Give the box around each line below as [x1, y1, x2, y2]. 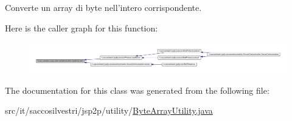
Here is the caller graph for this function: [5, 21, 158, 34]
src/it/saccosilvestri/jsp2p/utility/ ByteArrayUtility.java [5, 104, 213, 117]
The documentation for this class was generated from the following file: [5, 83, 269, 96]
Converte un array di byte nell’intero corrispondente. [5, 1, 202, 13]
